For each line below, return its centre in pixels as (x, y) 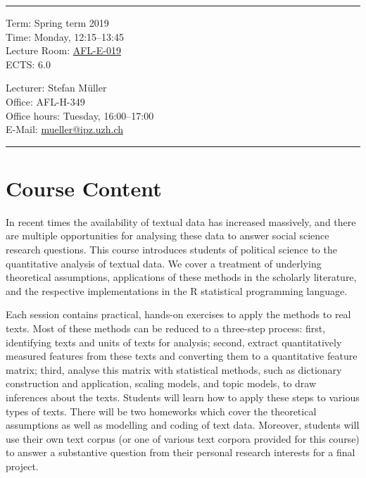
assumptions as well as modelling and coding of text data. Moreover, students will (183, 425)
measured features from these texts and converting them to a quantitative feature (182, 356)
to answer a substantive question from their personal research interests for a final (181, 452)
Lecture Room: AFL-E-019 (63, 50)
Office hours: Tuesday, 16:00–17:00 (80, 115)
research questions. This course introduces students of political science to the (171, 250)
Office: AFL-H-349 (45, 101)
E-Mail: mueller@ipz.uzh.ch (65, 129)
